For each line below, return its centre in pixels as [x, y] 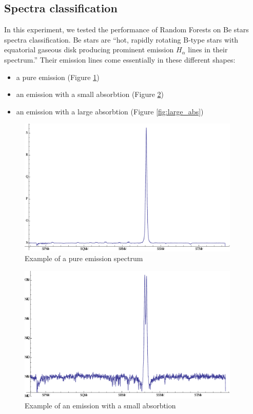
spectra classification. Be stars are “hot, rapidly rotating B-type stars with [121, 39]
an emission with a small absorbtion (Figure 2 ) [90, 94]
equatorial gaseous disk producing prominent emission [89, 50]
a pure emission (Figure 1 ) [58, 77]
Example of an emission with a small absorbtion [100, 406]
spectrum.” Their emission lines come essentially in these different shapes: [120, 59]
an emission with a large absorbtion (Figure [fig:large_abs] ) [110, 111]
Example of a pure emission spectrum [84, 258]
